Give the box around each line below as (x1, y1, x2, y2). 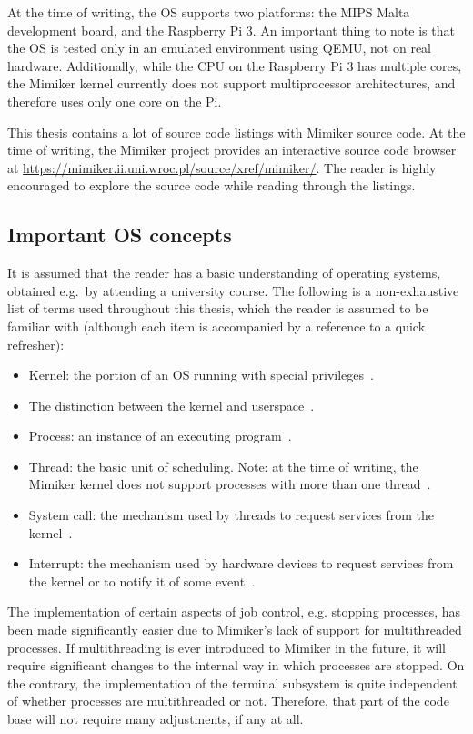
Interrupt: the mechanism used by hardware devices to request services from (28, 554, 454, 573)
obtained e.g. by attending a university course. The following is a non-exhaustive (7, 280, 459, 300)
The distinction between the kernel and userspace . (28, 395, 315, 414)
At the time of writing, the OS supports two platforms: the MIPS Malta (7, 3, 410, 21)
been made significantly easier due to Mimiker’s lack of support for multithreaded (7, 620, 462, 639)
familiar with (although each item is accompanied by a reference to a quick (7, 316, 426, 335)
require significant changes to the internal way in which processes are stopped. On (7, 656, 465, 675)
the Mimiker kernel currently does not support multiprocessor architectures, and (7, 74, 456, 93)
